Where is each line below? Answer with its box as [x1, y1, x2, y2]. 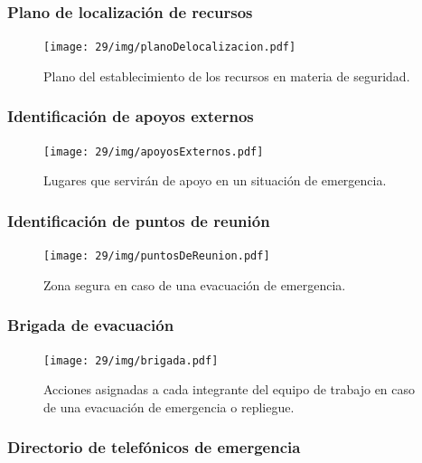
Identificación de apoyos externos [7, 105, 254, 128]
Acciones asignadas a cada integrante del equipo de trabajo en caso [43, 380, 416, 399]
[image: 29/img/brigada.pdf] [43, 354, 219, 367]
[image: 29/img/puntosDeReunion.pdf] [43, 250, 270, 263]
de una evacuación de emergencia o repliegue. [43, 397, 295, 416]
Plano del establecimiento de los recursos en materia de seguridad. [43, 66, 410, 85]
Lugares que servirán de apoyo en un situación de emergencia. [43, 171, 387, 190]
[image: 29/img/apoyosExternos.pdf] [43, 145, 264, 158]
